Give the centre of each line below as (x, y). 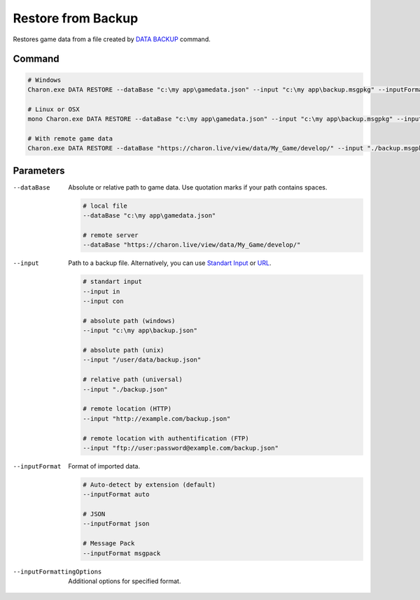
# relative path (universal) (133, 380)
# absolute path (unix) (124, 350)
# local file (105, 206)
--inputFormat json (116, 524)
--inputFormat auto (116, 494)
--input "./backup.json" (125, 389)
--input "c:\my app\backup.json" (140, 331)
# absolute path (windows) (129, 321)
